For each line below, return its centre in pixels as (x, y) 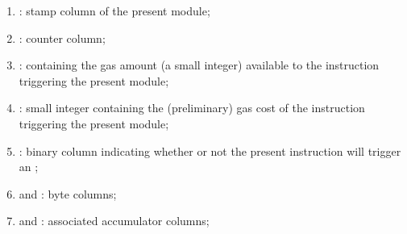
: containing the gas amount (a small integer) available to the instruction (199, 65)
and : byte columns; (68, 193)
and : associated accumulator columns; (114, 221)
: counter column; (62, 38)
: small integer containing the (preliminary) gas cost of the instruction (192, 108)
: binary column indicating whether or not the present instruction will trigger (210, 150)
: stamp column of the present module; (114, 10)
